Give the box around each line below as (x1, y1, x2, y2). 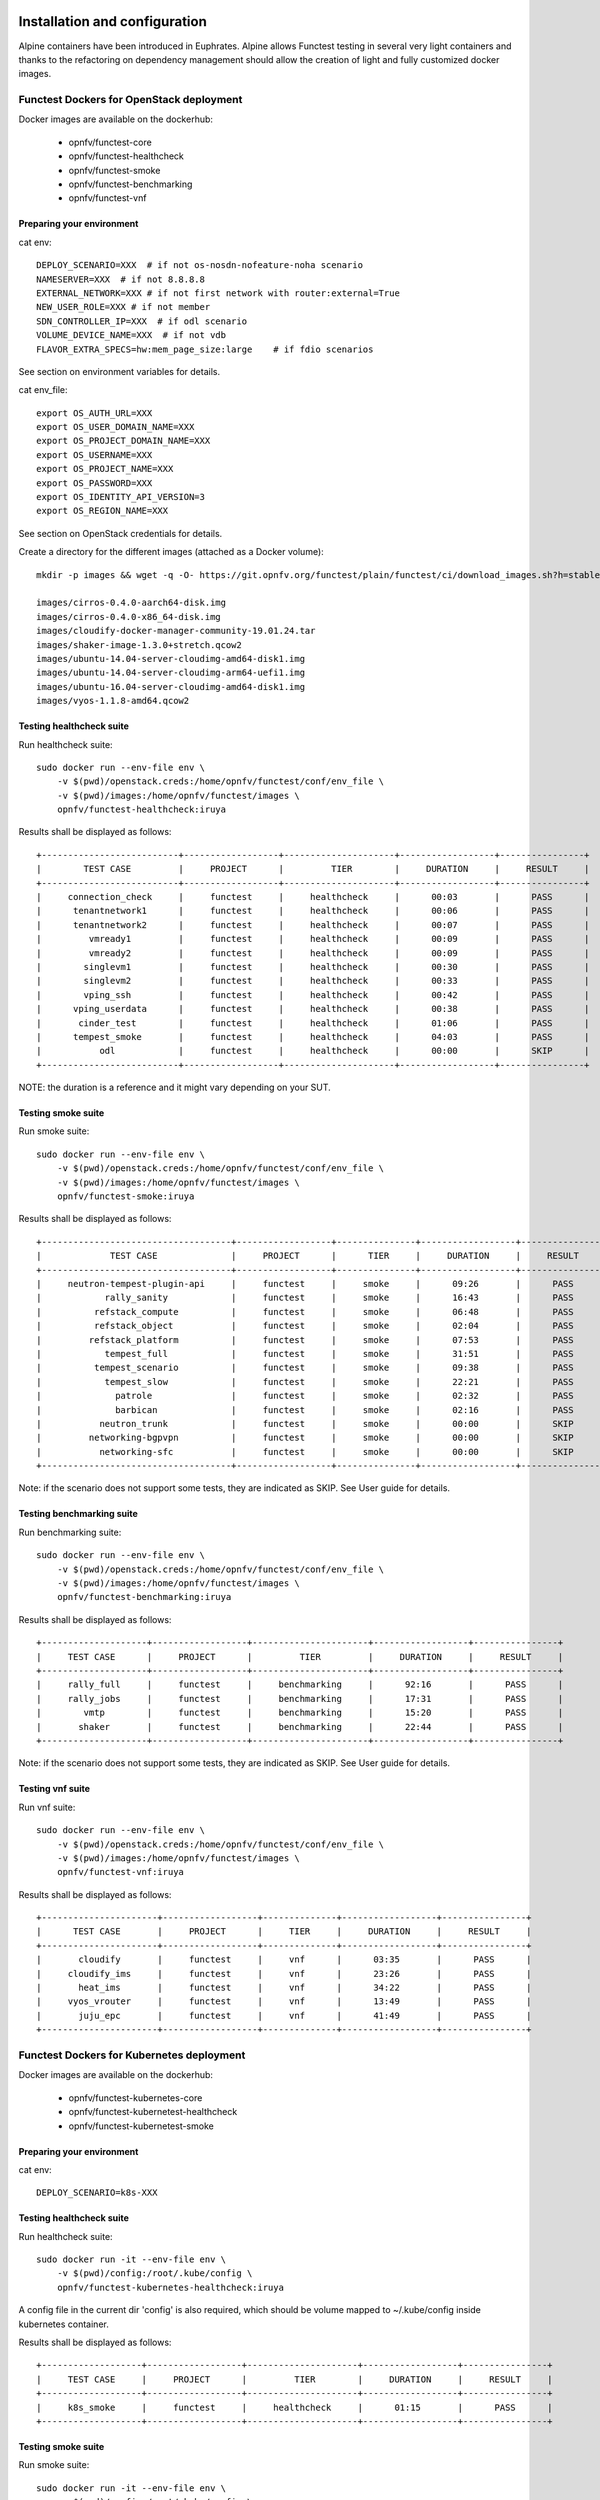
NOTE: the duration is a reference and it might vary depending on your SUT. (18, 1081, 332, 1094)
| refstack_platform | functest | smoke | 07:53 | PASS (36, 1334, 574, 1345)
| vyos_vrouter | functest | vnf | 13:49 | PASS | (36, 1996, 532, 2007)
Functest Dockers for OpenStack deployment (18, 93, 243, 107)
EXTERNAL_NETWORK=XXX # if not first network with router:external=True (36, 287, 400, 299)
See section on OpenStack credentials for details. (18, 527, 223, 539)
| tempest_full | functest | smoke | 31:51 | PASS (36, 1348, 574, 1359)
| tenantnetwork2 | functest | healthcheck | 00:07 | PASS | (36, 919, 590, 930)
